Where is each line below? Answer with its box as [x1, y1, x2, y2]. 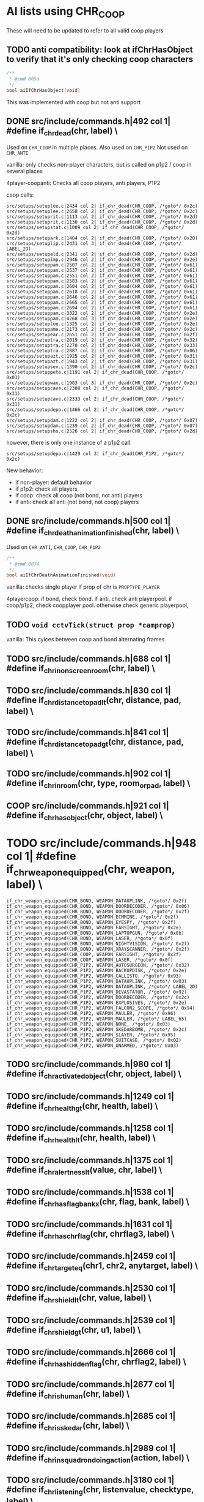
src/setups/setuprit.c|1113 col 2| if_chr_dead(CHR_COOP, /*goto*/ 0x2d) [6, 213, 199, 220]
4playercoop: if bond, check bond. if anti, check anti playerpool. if [6, 595, 172, 603]
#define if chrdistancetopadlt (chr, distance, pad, [6, 695, 181, 707]
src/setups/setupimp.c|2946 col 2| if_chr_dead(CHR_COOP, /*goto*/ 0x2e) [6, 256, 199, 263]
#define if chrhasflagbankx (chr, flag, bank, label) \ [6, 1196, 189, 1209]
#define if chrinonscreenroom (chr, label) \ [6, 663, 156, 675]
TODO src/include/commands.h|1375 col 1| [6, 1155, 174, 1165]
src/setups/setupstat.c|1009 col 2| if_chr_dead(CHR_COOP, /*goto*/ [6, 224, 184, 230]
